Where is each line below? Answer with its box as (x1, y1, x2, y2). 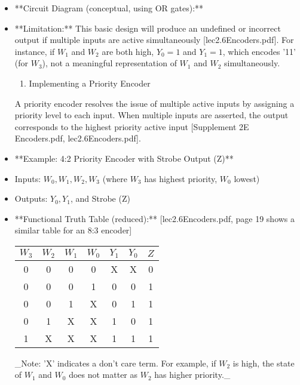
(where (102, 172, 127, 184)
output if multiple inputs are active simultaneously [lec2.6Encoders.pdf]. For (14, 33, 294, 46)
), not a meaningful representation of (42, 57, 177, 69)
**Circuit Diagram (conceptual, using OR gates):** (14, 2, 204, 14)
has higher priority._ (154, 368, 231, 381)
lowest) (234, 172, 260, 184)
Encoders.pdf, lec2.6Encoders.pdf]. (14, 132, 141, 144)
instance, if (14, 45, 55, 57)
